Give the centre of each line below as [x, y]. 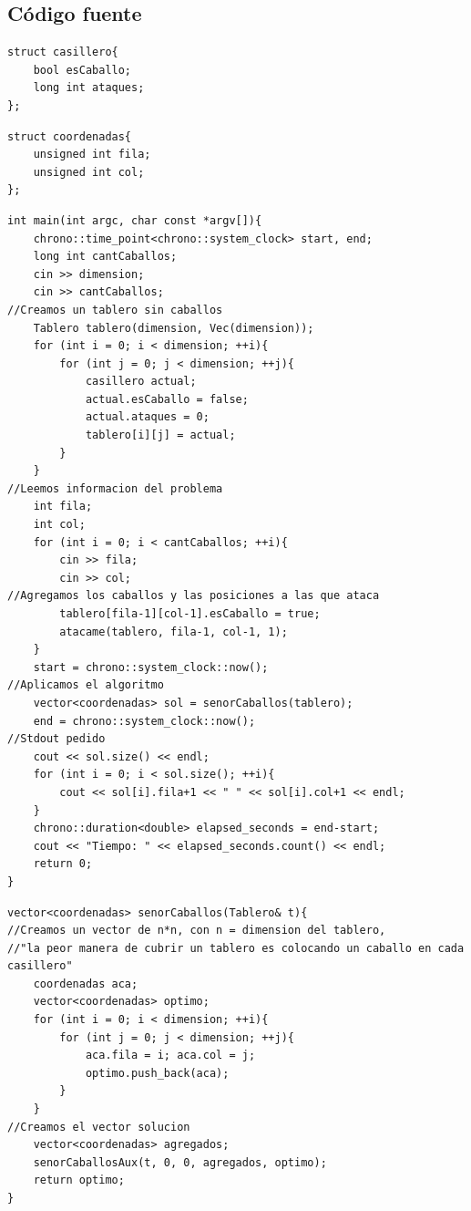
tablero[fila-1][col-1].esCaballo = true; [190, 614]
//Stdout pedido [56, 739]
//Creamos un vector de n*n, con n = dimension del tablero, [197, 931]
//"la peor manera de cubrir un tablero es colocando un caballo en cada [236, 948]
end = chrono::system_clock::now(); [144, 721]
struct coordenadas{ [70, 136]
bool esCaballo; [82, 70]
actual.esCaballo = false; [167, 399]
